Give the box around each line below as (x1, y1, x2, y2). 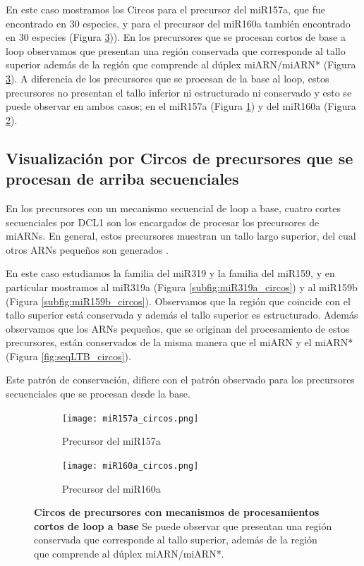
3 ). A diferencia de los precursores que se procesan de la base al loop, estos (6, 70, 329, 85)
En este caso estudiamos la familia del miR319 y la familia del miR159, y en (6, 266, 335, 281)
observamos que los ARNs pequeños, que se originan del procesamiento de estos (6, 321, 350, 336)
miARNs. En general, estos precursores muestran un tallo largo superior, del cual (6, 228, 356, 243)
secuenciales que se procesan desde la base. (6, 386, 190, 401)
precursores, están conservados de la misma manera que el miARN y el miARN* (6, 335, 353, 350)
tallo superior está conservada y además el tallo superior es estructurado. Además (6, 307, 358, 322)
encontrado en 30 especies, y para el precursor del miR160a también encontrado (6, 16, 351, 30)
